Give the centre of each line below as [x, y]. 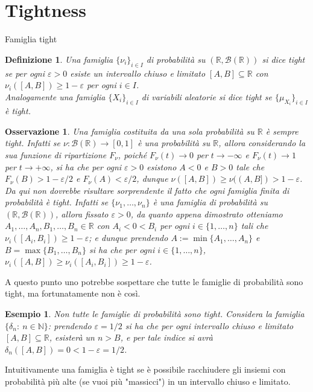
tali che [255, 226]
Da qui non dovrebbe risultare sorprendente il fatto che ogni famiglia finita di [147, 190]
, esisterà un [72, 337]
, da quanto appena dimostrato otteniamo [207, 214]
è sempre [282, 131]
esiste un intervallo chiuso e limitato [138, 73]
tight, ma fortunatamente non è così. [73, 293]
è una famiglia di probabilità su [210, 202]
